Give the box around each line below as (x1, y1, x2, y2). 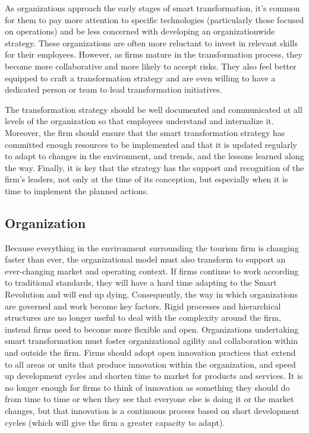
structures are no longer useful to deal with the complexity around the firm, (5, 311, 281, 324)
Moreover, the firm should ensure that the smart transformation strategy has (5, 126, 285, 138)
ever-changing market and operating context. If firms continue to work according (5, 264, 299, 277)
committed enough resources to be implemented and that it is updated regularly (5, 138, 297, 150)
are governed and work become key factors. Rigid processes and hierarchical (5, 299, 281, 312)
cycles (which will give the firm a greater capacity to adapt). (5, 416, 225, 428)
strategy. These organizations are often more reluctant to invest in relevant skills (5, 36, 298, 49)
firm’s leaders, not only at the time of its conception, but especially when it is (5, 173, 288, 185)
